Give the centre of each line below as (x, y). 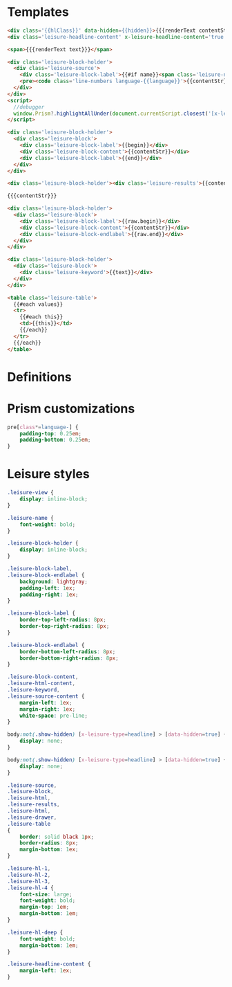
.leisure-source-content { (46, 696)
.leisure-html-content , (41, 683)
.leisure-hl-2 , (29, 875)
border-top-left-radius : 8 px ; (63, 620)
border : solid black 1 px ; (57, 837)
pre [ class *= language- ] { (43, 427)
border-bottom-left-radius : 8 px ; (68, 651)
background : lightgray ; (54, 581)
